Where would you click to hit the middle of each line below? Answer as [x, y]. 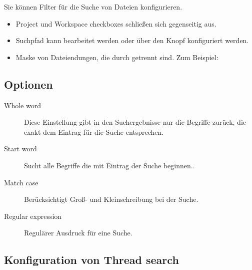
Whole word [22, 105]
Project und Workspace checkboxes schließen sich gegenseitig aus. [116, 23]
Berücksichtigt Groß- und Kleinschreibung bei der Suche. [111, 199]
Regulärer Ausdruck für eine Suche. [78, 233]
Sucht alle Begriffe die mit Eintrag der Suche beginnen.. [109, 165]
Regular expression [33, 216]
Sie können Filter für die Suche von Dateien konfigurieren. [93, 7]
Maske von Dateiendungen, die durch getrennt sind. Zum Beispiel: [117, 57]
